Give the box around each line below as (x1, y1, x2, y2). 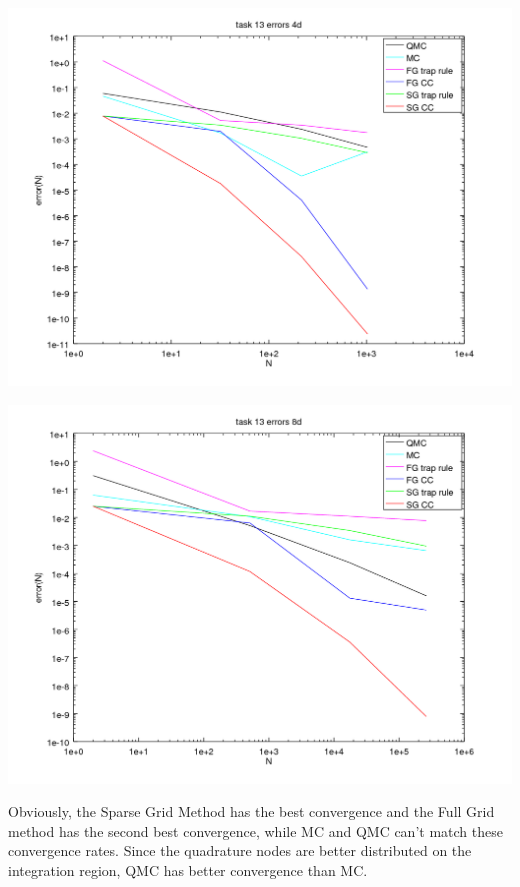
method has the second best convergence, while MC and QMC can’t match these (8, 820, 503, 841)
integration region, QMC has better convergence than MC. (8, 859, 368, 880)
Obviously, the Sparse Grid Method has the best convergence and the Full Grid (8, 801, 495, 822)
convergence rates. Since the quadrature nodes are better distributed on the (8, 840, 472, 861)
